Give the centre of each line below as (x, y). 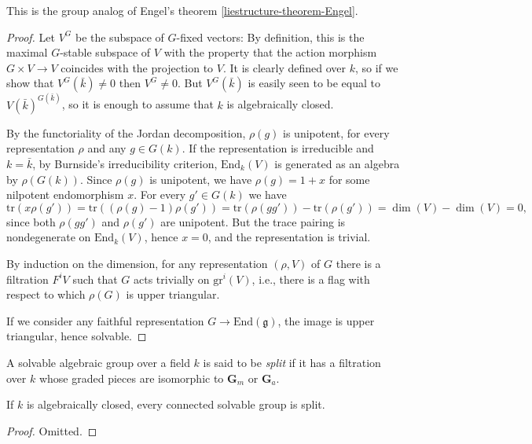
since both (31, 221)
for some (349, 179)
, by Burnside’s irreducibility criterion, (125, 163)
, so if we (377, 67)
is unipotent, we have (201, 179)
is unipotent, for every (336, 132)
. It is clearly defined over (284, 67)
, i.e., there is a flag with (311, 279)
